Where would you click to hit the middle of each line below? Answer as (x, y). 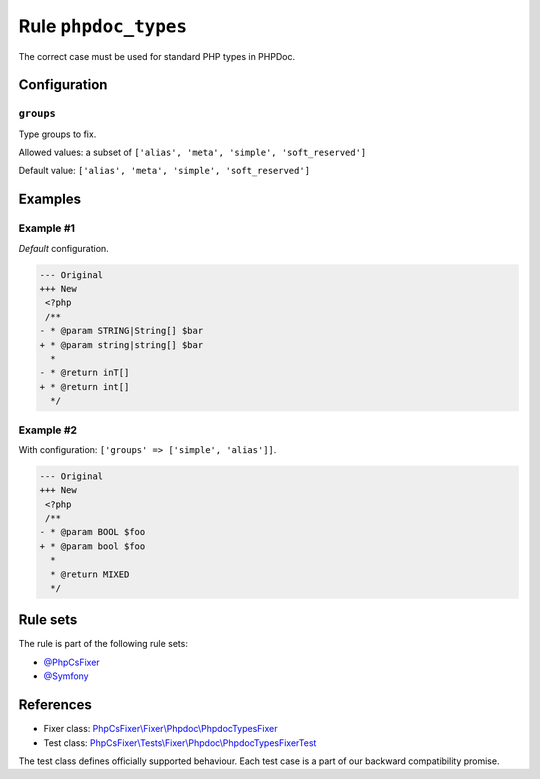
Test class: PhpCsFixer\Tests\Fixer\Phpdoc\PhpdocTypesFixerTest (180, 742)
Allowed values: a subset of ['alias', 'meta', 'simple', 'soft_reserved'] (192, 152)
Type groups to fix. (57, 134)
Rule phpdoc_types (103, 26)
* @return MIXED (90, 574)
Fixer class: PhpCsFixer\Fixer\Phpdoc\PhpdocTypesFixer (161, 729)
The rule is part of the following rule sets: (103, 644)
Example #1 (46, 228)
